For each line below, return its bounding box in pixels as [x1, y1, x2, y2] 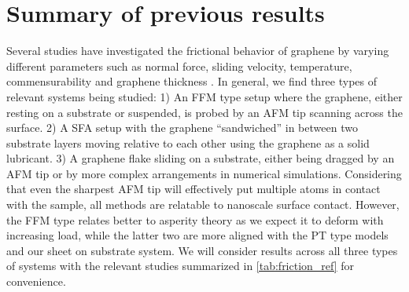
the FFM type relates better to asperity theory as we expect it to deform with [6, 211, 384, 228]
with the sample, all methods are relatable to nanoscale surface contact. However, [6, 196, 400, 213]
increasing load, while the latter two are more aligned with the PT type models [6, 227, 389, 243]
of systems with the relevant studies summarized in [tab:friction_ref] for [6, 257, 355, 274]
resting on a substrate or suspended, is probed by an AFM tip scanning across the [6, 104, 403, 120]
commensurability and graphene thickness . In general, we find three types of [6, 73, 378, 89]
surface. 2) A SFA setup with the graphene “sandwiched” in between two [6, 119, 358, 136]
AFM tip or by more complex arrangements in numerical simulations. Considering [6, 165, 402, 181]
